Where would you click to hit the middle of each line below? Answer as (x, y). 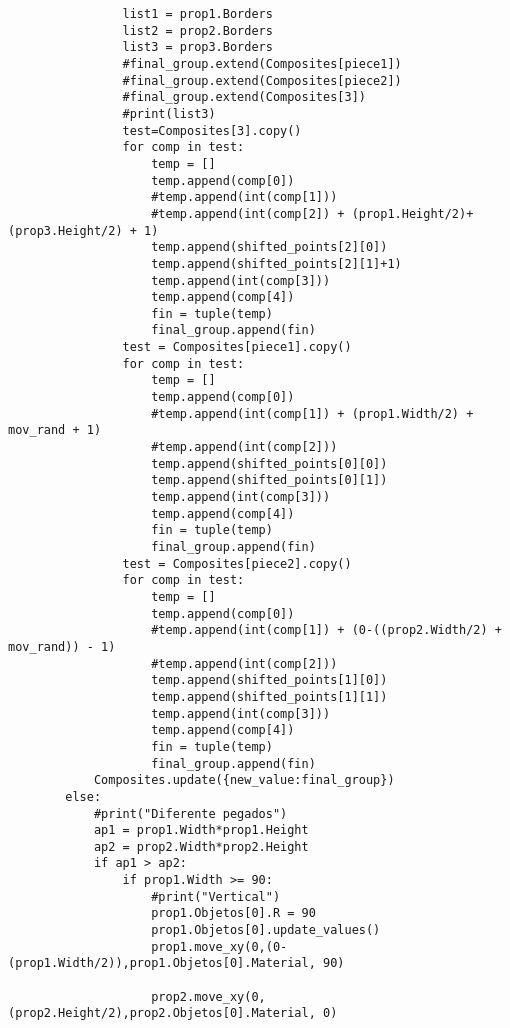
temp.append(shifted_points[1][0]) (269, 680)
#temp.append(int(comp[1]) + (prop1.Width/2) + (312, 413)
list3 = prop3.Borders (197, 47)
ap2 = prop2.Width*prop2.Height (201, 846)
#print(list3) (169, 113)
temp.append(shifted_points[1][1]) (269, 696)
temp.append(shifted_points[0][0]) (269, 463)
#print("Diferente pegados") (190, 813)
